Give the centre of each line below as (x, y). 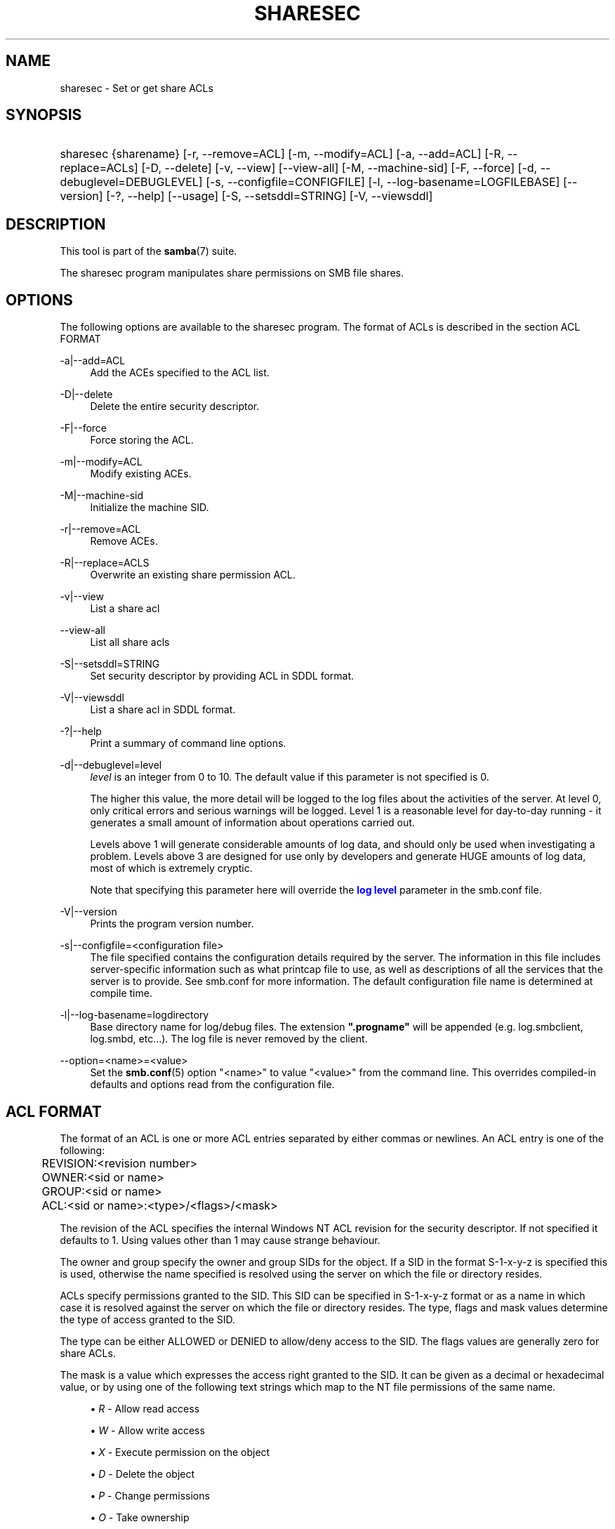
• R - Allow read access (145, 1408)
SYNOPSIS (44, 115)
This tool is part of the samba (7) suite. (148, 251)
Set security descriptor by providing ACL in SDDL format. (222, 676)
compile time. (121, 993)
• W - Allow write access (147, 1430)
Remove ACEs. (124, 541)
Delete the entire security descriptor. (175, 406)
